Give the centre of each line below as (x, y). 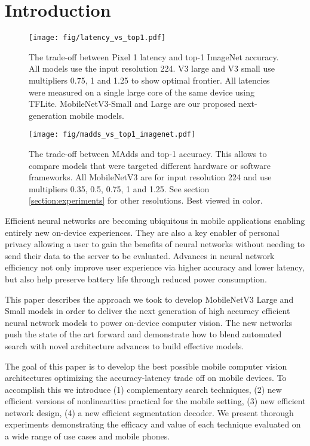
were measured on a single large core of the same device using (142, 92)
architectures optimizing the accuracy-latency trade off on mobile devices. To (146, 378)
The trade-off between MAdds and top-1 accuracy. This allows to (148, 153)
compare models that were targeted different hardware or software (150, 165)
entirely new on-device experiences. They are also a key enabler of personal (142, 232)
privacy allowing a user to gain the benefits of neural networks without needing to (155, 244)
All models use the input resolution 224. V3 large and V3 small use (152, 68)
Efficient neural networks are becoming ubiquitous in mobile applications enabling (155, 220)
